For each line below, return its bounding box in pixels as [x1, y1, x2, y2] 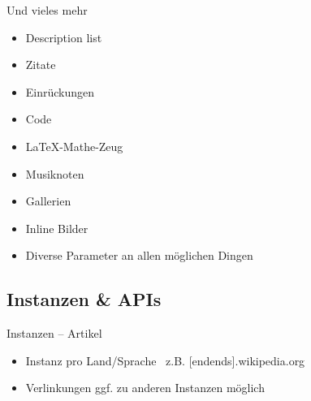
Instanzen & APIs [6, 287, 162, 312]
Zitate [25, 56, 56, 73]
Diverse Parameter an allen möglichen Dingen [25, 247, 253, 264]
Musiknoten [25, 165, 84, 182]
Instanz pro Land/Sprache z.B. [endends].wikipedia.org [25, 351, 305, 369]
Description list [25, 28, 102, 45]
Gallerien [25, 192, 71, 209]
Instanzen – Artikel [6, 325, 102, 342]
